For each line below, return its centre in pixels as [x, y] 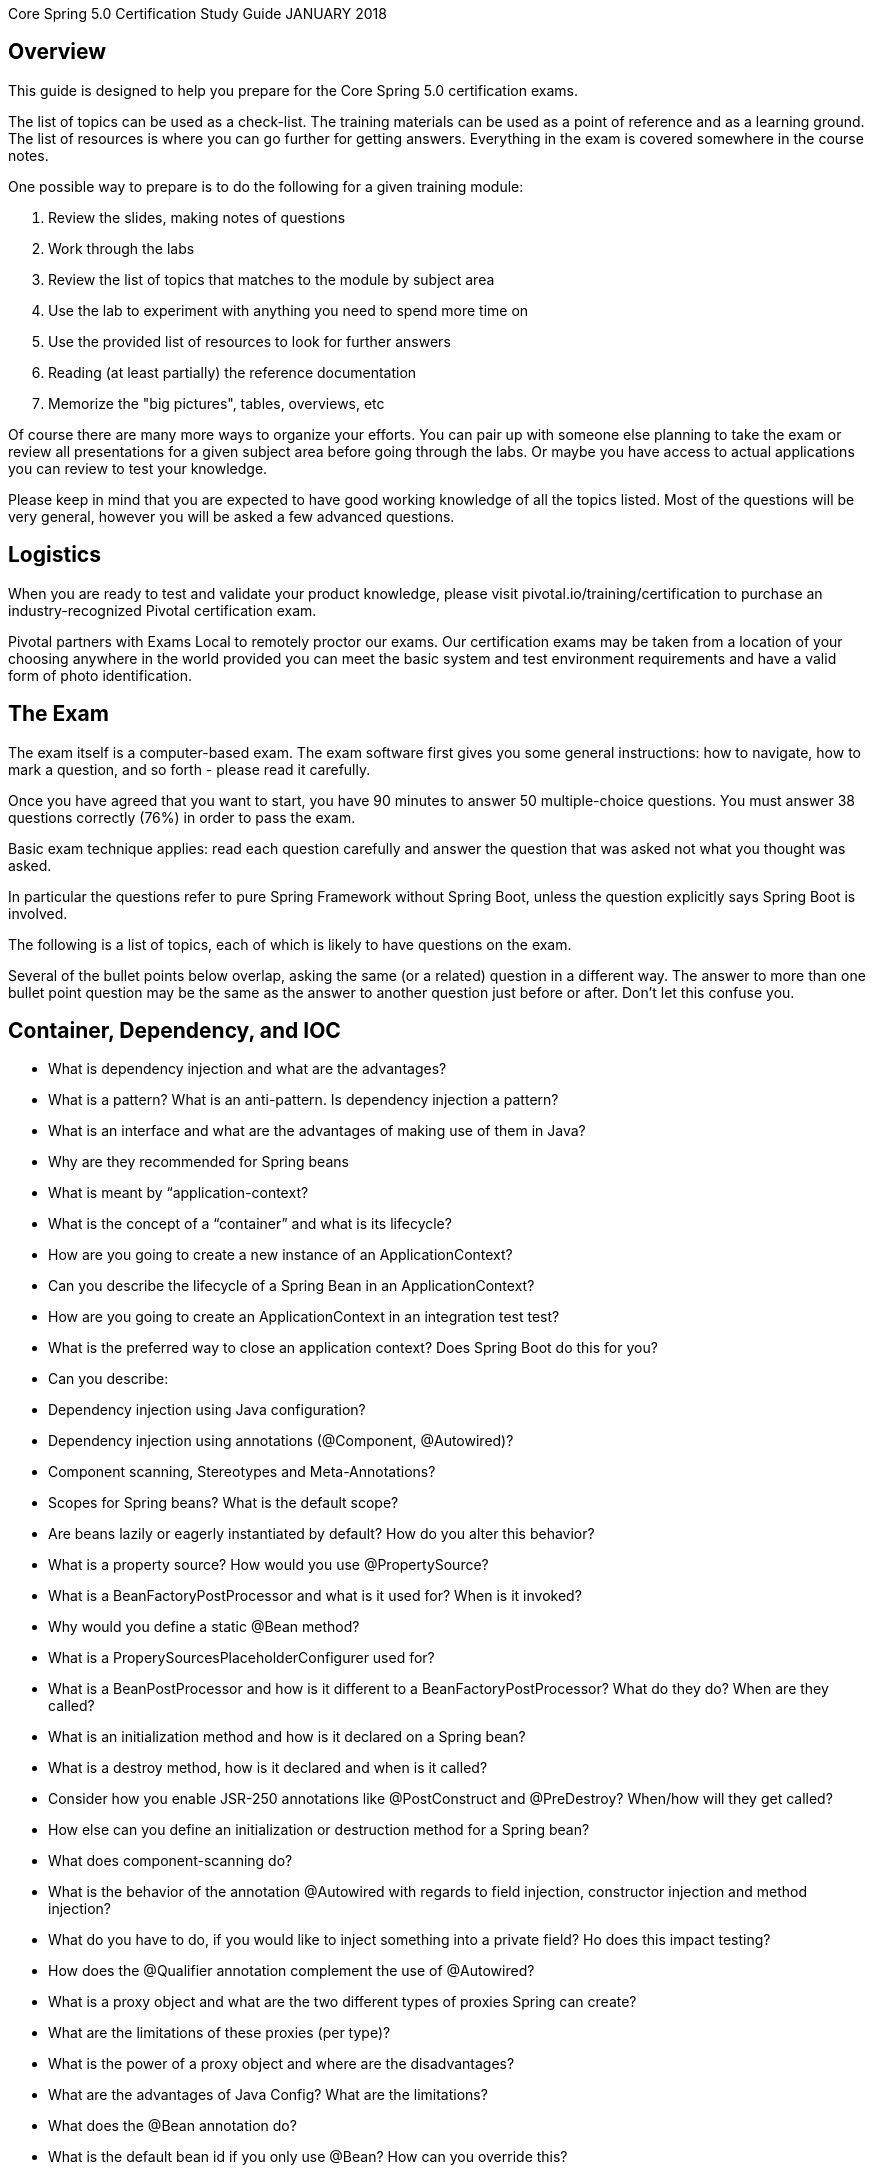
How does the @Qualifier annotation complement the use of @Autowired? [291, 1971]
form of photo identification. [100, 675]
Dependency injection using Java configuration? [207, 1410]
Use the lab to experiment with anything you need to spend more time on [288, 310]
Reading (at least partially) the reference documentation [232, 372]
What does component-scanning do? [170, 1861]
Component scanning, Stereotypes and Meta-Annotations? [242, 1472]
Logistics [54, 555]
